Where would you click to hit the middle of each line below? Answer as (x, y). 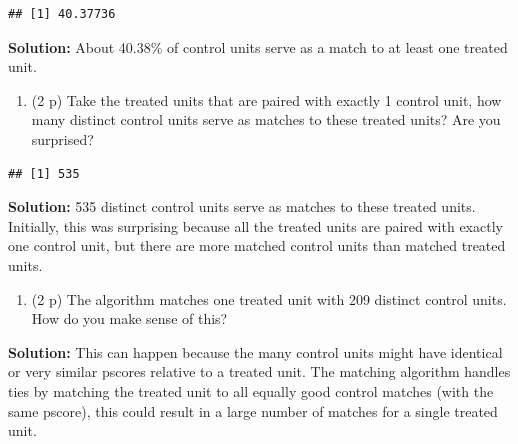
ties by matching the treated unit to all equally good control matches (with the (251, 390)
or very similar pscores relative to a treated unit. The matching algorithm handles (259, 371)
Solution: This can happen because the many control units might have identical (255, 351)
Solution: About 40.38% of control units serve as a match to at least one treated (258, 46)
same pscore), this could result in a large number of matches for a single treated (253, 410)
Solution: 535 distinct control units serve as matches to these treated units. (242, 206)
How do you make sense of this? (129, 318)
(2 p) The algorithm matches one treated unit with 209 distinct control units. (269, 298)
